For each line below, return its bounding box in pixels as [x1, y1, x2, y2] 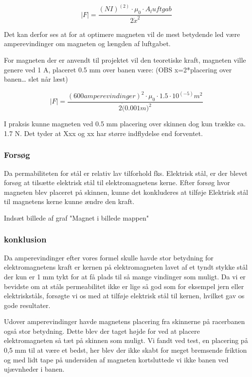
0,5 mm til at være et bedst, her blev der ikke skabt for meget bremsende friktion [4, 345, 247, 355]
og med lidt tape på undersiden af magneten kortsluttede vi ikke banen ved [4, 354, 229, 364]
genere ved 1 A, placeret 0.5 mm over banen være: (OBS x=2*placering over [4, 64, 232, 74]
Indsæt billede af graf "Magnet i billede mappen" [4, 212, 149, 223]
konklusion [4, 233, 47, 245]
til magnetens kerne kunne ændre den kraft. [4, 196, 135, 206]
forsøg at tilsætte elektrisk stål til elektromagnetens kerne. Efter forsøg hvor [4, 177, 230, 188]
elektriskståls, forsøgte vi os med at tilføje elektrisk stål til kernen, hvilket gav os [4, 291, 245, 301]
